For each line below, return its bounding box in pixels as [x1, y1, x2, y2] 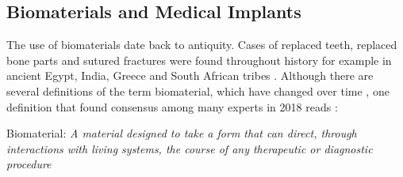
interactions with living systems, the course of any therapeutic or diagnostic [6, 140, 373, 156]
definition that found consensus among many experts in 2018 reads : [6, 98, 338, 115]
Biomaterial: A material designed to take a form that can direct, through [6, 125, 357, 141]
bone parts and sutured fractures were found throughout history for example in [6, 51, 392, 68]
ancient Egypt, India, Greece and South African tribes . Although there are [6, 67, 374, 84]
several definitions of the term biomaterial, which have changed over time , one [6, 82, 390, 99]
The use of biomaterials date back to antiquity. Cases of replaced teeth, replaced [6, 36, 397, 53]
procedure [6, 156, 52, 172]
